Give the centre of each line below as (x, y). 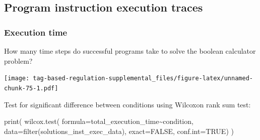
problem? (18, 60)
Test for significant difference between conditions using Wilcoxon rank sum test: (127, 104)
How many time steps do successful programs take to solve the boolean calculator (130, 51)
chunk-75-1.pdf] (31, 88)
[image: (17, 79)
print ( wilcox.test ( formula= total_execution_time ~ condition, (99, 121)
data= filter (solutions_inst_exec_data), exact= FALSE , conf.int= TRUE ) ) (119, 131)
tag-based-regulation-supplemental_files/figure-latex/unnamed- (143, 79)
